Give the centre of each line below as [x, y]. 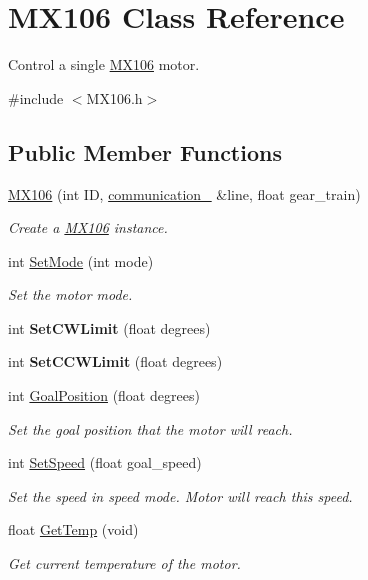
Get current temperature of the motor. [124, 563]
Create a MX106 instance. [88, 227]
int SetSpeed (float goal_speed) [105, 462]
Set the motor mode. [70, 294]
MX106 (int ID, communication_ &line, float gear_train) [184, 193]
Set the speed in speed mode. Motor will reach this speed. [180, 495]
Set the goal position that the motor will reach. [150, 428]
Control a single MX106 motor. [104, 64]
